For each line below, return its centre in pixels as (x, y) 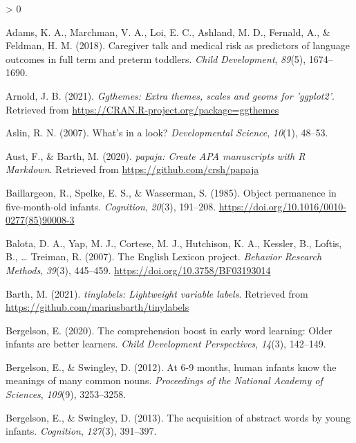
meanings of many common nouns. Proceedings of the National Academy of (164, 380)
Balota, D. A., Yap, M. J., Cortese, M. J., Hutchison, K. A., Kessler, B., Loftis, (174, 243)
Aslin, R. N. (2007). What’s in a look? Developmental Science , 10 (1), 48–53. (167, 133)
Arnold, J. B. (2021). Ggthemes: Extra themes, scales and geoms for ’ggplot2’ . (170, 95)
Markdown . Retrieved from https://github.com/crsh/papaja (132, 169)
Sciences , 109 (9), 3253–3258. (66, 394)
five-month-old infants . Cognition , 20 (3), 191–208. (111, 206)
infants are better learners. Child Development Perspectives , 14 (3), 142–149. (166, 344)
